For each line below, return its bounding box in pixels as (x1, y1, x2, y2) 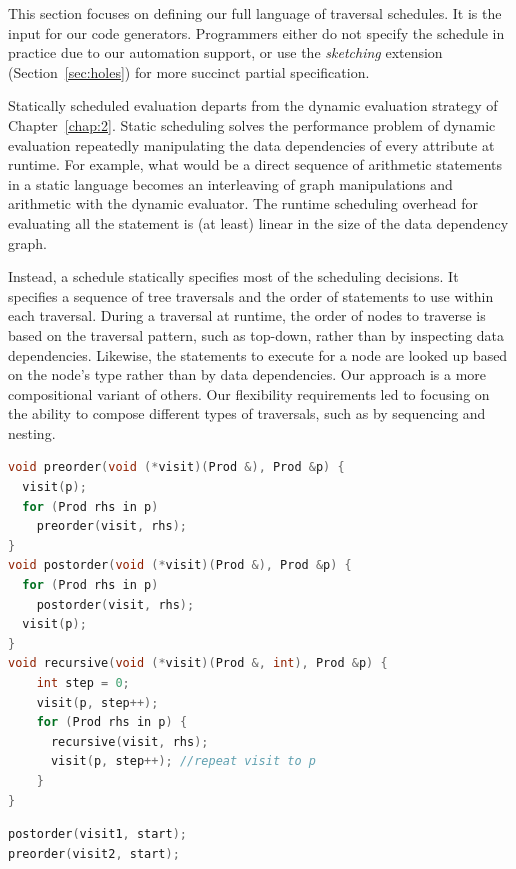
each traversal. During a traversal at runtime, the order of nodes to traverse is (8, 305, 486, 326)
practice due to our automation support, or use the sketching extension (8, 42, 443, 63)
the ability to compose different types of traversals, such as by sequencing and (8, 403, 486, 424)
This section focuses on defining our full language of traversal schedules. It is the (8, 3, 502, 23)
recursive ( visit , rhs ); (50, 734, 209, 749)
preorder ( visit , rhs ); (36, 519, 188, 534)
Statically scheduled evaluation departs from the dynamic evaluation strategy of (8, 95, 498, 116)
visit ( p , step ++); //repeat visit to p (50, 754, 316, 769)
